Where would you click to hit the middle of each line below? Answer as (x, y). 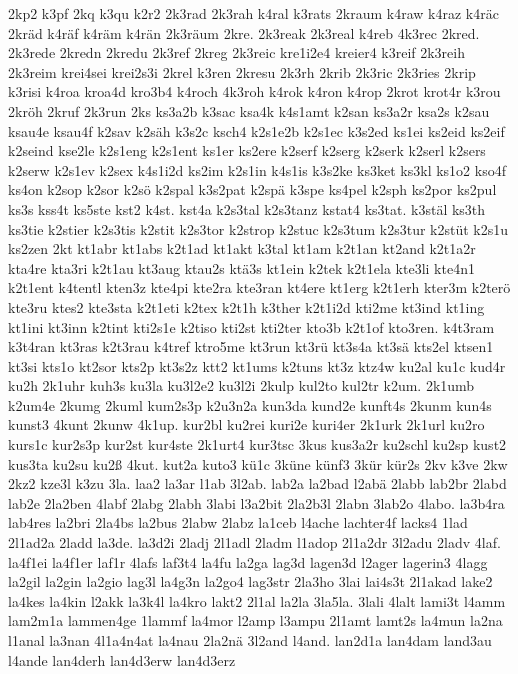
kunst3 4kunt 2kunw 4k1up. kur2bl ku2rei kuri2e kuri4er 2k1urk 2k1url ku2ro (246, 424)
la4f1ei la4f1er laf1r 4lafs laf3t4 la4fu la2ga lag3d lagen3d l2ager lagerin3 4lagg (248, 561)
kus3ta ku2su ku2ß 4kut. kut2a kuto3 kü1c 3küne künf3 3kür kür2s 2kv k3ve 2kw (258, 463)
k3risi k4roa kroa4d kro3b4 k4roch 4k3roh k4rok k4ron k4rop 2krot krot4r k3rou (254, 91)
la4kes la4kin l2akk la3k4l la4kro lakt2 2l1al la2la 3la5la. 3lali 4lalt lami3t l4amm (257, 600)
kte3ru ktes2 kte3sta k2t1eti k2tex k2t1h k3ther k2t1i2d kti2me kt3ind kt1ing (246, 306)
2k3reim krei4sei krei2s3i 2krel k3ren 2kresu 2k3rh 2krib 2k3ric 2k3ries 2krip (242, 71)
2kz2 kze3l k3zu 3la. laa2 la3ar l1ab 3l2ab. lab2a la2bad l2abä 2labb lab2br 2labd (257, 483)
